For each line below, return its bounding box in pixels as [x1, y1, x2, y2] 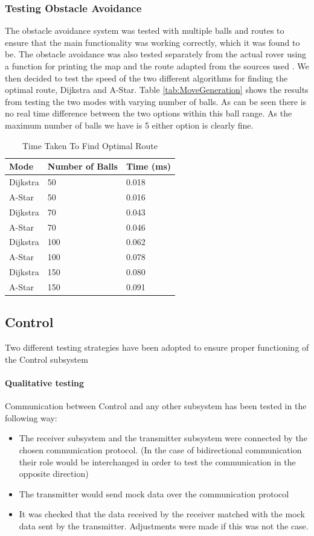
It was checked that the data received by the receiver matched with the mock [19, 508, 305, 520]
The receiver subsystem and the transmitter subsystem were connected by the [19, 432, 307, 444]
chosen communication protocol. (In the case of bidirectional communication [19, 443, 302, 456]
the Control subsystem [5, 353, 88, 365]
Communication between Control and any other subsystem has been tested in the [5, 400, 307, 412]
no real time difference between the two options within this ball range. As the [5, 107, 292, 120]
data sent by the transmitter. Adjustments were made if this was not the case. [19, 519, 309, 532]
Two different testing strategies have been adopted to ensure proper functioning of [5, 341, 309, 354]
